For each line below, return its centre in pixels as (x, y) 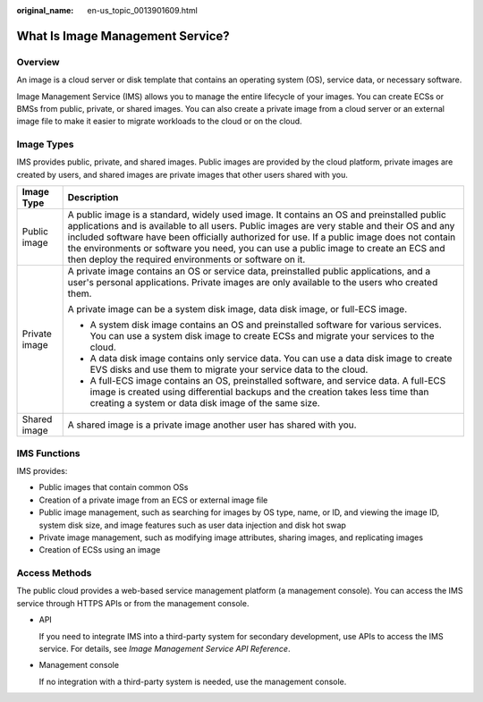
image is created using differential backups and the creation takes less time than (259, 392)
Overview (38, 62)
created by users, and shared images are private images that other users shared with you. (182, 174)
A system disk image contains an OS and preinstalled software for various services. (266, 325)
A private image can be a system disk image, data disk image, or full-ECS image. (237, 309)
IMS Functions (48, 453)
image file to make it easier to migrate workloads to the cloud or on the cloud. (160, 122)
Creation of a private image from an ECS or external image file (153, 500)
